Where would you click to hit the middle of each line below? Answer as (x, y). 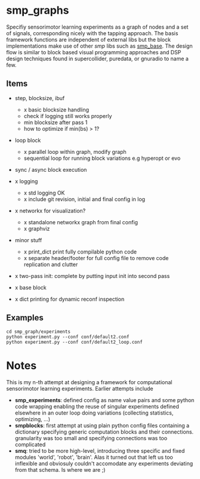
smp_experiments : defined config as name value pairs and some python (104, 400)
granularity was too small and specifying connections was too (91, 438)
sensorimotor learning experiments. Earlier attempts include (80, 388)
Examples (25, 318)
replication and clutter (51, 264)
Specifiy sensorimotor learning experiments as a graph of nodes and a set (97, 27)
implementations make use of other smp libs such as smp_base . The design (99, 46)
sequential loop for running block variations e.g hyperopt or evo (102, 158)
